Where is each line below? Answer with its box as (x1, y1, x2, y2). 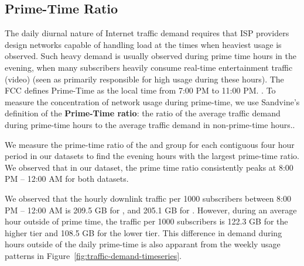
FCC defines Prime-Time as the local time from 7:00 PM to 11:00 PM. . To (5, 84, 276, 96)
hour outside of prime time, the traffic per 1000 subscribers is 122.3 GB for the (5, 215, 288, 227)
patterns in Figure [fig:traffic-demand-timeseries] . (5, 249, 182, 261)
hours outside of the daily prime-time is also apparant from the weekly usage (5, 238, 281, 250)
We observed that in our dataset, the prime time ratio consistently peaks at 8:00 (5, 161, 293, 173)
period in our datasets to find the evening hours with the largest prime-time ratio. (5, 150, 300, 162)
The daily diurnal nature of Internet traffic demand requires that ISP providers (5, 27, 289, 39)
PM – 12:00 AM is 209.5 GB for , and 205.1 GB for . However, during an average (5, 203, 297, 216)
